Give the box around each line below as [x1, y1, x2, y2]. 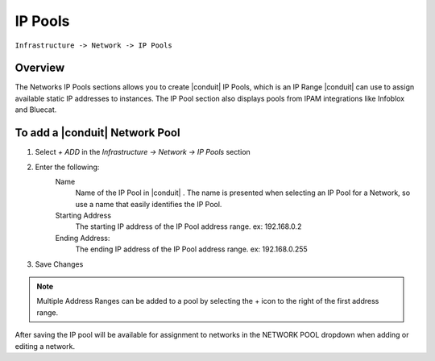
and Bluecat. [14, 105, 57, 114]
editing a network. [14, 341, 76, 351]
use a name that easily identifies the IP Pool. [75, 199, 222, 209]
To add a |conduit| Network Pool [14, 126, 180, 140]
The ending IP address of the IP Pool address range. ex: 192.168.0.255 [75, 244, 308, 254]
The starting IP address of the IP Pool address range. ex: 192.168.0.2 [75, 222, 302, 231]
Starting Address [55, 210, 112, 221]
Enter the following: [35, 162, 100, 172]
